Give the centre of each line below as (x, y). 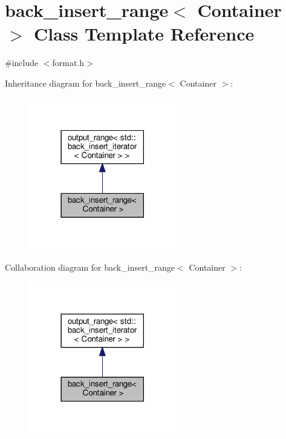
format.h (68, 63)
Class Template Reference (144, 34)
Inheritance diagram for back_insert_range (86, 83)
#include (22, 63)
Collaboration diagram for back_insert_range (90, 267)
